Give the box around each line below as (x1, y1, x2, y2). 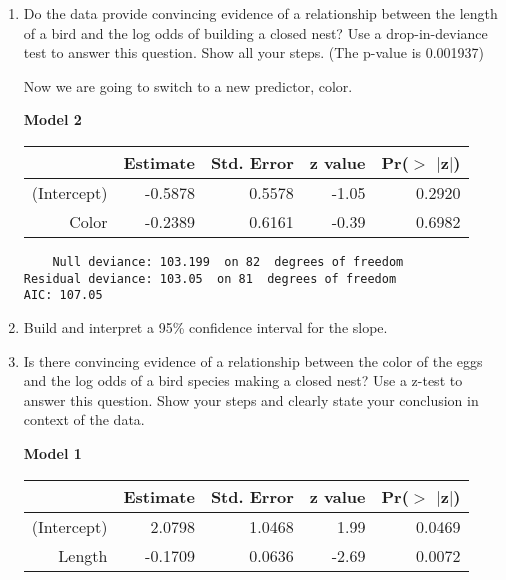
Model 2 (23, 109, 82, 130)
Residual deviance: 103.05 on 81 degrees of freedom (23, 271, 397, 286)
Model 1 (23, 442, 82, 463)
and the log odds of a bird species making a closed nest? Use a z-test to (23, 370, 463, 391)
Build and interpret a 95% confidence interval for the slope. (23, 316, 388, 337)
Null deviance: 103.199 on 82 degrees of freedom (52, 254, 404, 269)
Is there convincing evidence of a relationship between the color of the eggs (23, 350, 483, 371)
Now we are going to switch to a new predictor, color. (23, 75, 353, 96)
